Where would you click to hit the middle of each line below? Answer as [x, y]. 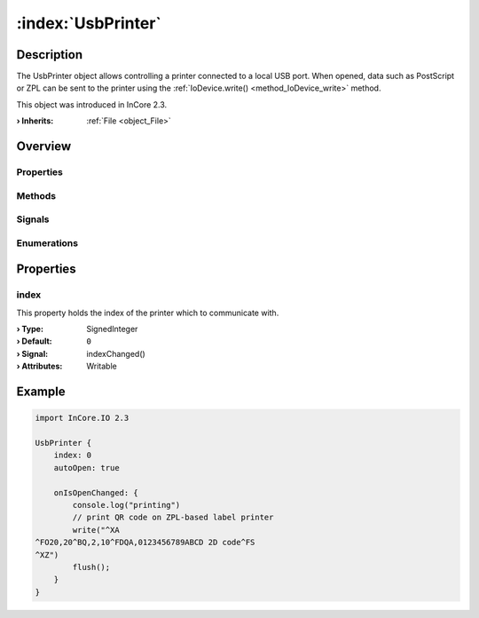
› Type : [30, 329]
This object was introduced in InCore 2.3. [92, 104]
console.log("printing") [126, 505]
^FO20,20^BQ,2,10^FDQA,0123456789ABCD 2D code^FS [145, 543]
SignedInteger [112, 329]
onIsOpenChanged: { [96, 492]
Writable [102, 366]
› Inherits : [35, 121]
